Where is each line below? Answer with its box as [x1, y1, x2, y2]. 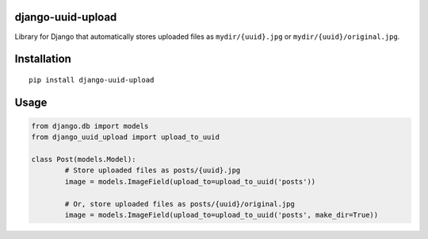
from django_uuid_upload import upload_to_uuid [31, 133, 220, 142]
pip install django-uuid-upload [29, 75, 155, 84]
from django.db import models [31, 121, 149, 130]
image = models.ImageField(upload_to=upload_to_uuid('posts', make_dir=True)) [64, 210, 379, 220]
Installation [14, 52, 71, 66]
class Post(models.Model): [31, 155, 136, 164]
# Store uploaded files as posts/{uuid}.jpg [64, 166, 241, 175]
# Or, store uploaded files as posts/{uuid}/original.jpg [64, 199, 295, 208]
